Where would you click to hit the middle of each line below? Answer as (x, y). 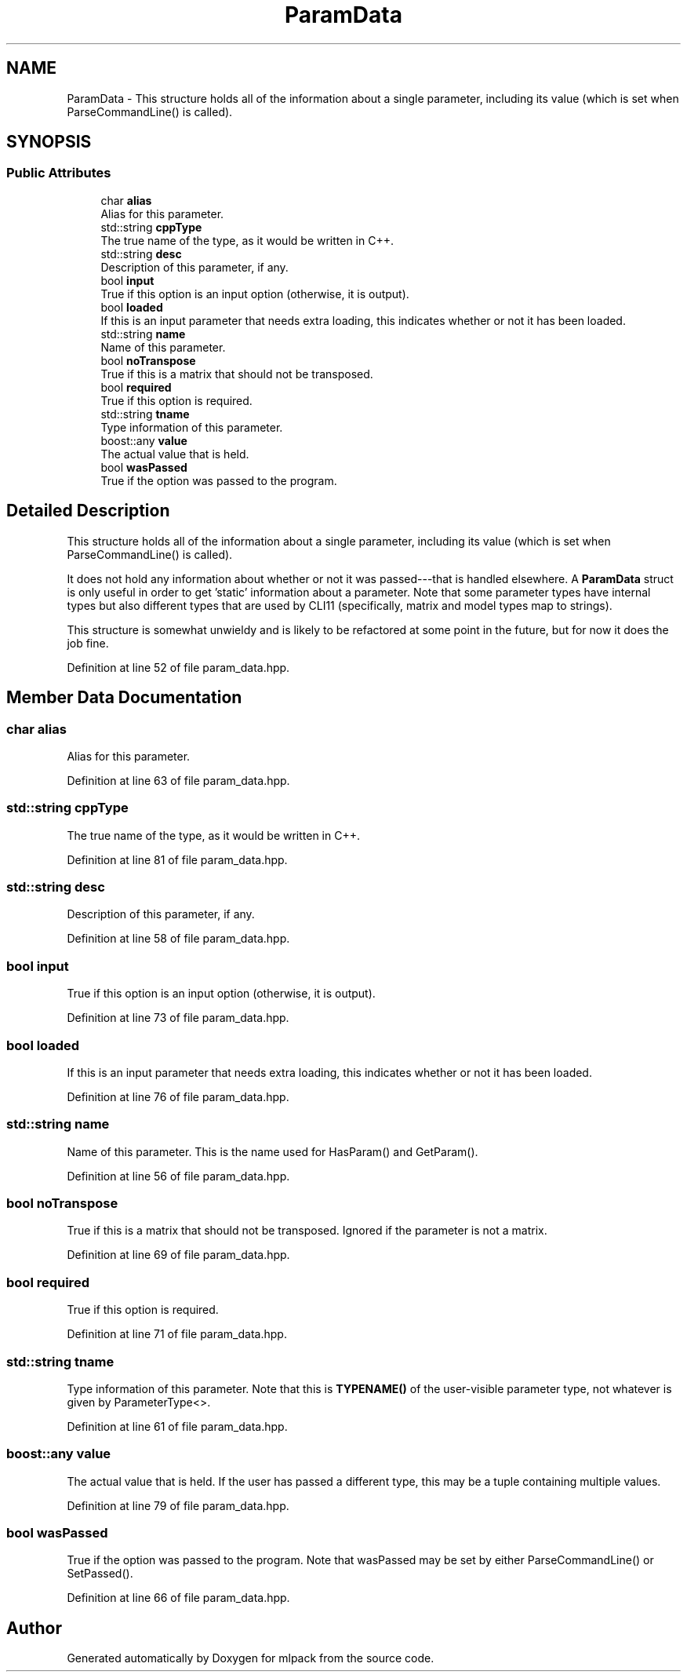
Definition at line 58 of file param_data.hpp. (178, 939)
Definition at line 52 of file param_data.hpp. (178, 667)
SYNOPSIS (49, 142)
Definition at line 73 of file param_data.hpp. (178, 1018)
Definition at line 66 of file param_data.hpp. (178, 1598)
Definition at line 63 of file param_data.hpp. (178, 780)
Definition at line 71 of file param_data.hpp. (177, 1334)
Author (34, 1628)
